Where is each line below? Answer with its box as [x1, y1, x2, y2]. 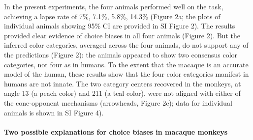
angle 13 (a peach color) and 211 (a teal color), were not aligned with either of [4, 88, 241, 98]
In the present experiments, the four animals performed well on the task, [4, 1, 223, 11]
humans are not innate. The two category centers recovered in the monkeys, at [4, 78, 241, 88]
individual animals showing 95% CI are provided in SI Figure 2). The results [4, 21, 235, 31]
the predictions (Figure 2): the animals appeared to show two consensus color [4, 49, 238, 59]
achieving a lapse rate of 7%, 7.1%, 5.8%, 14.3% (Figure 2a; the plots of [4, 11, 221, 21]
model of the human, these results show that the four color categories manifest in [4, 69, 249, 79]
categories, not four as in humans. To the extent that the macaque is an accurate [4, 59, 249, 69]
